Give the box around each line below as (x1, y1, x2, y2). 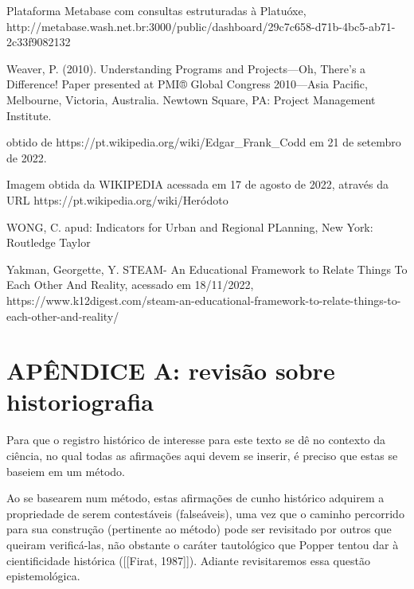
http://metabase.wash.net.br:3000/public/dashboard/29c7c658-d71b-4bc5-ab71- (6, 18, 396, 34)
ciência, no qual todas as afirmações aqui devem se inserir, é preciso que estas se (6, 447, 398, 463)
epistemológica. (6, 568, 80, 584)
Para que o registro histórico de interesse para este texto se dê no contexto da (6, 431, 386, 448)
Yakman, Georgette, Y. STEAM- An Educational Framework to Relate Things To (6, 260, 408, 277)
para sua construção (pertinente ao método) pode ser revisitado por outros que (6, 521, 392, 537)
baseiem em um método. (6, 462, 125, 479)
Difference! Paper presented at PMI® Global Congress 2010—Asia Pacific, (6, 76, 368, 92)
